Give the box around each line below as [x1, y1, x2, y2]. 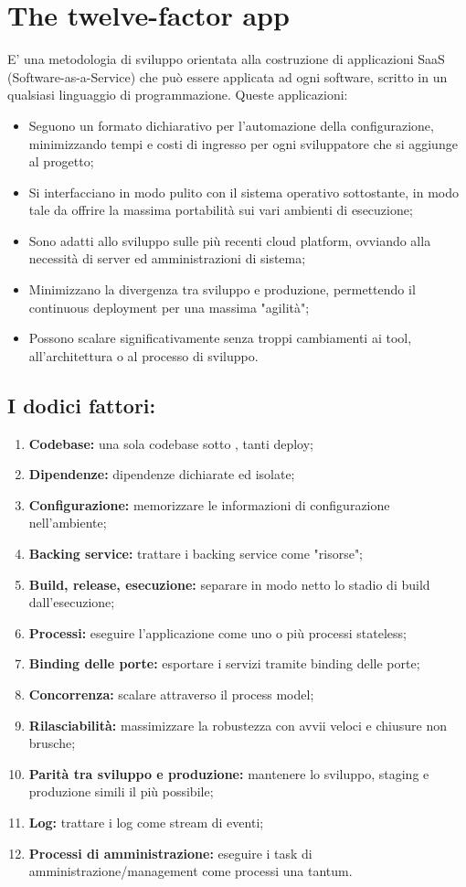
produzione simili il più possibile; [28, 782, 214, 801]
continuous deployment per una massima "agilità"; [28, 297, 310, 316]
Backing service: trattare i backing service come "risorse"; [28, 544, 364, 563]
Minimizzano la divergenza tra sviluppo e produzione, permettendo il [28, 280, 416, 299]
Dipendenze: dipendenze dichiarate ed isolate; [28, 465, 295, 484]
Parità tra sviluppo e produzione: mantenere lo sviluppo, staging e [28, 764, 429, 783]
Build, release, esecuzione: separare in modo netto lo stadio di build [28, 574, 430, 593]
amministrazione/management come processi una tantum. [28, 861, 353, 881]
